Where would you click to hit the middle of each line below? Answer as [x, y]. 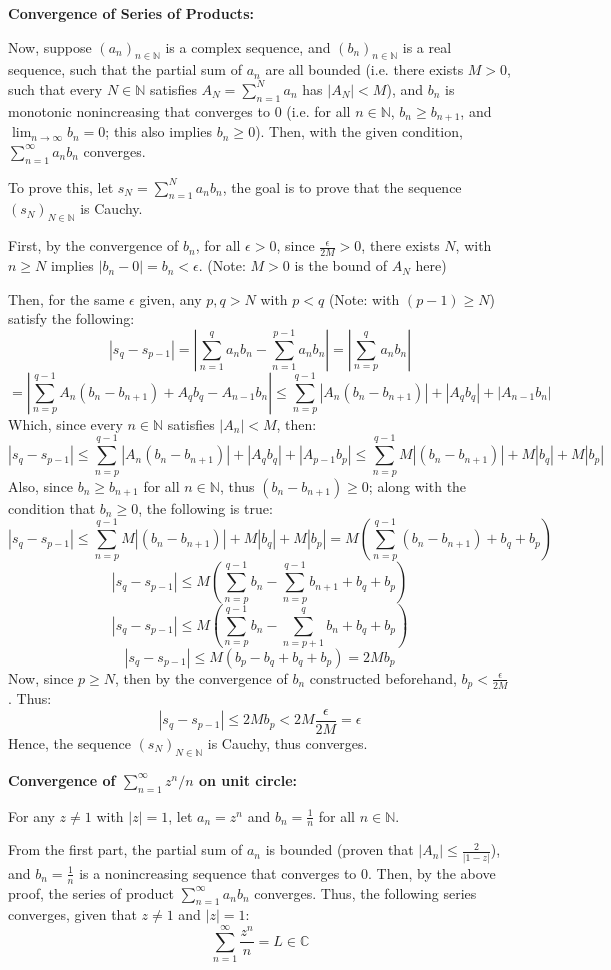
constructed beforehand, [383, 677]
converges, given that [72, 914]
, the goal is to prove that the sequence [342, 186]
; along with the [417, 485]
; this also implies [159, 131]
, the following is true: [205, 507]
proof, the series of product [91, 892]
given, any [170, 298]
